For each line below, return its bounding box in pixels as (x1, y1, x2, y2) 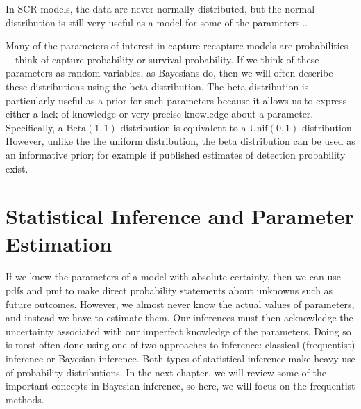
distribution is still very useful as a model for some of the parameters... (6, 15, 308, 29)
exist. (6, 161, 28, 175)
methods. (6, 392, 44, 406)
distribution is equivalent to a (120, 120, 246, 134)
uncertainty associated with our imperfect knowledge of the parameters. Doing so (6, 323, 351, 338)
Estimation (6, 229, 112, 257)
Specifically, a (6, 120, 63, 134)
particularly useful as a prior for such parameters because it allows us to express (6, 93, 347, 107)
